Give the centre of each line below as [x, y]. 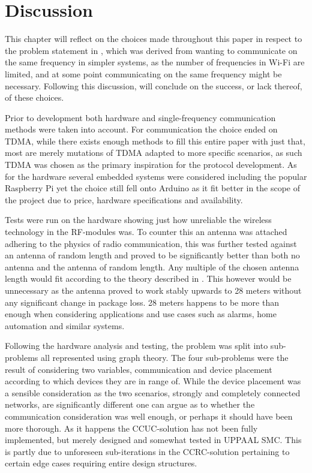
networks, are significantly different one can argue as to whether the [130, 404]
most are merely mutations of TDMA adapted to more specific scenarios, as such [154, 153]
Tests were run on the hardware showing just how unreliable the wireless [138, 220]
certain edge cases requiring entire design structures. [101, 463]
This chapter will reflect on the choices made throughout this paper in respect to [154, 39]
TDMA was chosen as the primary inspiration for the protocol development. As [151, 165]
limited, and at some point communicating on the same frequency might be [143, 73]
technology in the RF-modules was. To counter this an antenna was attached [146, 232]
